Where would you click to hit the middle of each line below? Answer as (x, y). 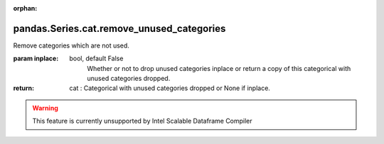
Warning (45, 108)
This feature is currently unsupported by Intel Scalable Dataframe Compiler (142, 121)
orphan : (25, 8)
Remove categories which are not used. (71, 45)
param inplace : (36, 59)
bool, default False (96, 59)
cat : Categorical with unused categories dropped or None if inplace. (170, 88)
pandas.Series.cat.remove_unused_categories (119, 28)
